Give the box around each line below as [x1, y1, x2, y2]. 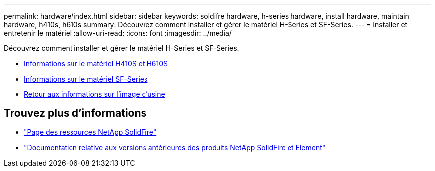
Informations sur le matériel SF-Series [24, 75, 148, 83]
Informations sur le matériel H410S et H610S [24, 59, 168, 68]
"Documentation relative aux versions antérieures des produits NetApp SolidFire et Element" [24, 143, 326, 152]
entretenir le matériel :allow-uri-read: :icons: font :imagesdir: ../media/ [4, 29, 232, 37]
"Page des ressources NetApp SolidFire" [24, 128, 157, 136]
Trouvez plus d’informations [4, 107, 147, 120]
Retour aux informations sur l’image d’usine [24, 90, 165, 98]
